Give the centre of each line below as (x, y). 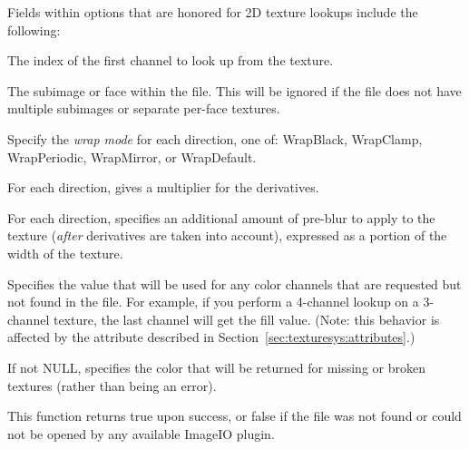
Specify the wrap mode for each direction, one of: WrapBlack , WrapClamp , (215, 138)
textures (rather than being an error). (112, 385)
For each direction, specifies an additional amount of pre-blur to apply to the (221, 217)
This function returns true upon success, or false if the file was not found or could (234, 416)
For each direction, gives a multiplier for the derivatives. (163, 187)
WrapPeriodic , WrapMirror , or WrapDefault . (132, 156)
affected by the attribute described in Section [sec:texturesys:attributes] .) (211, 337)
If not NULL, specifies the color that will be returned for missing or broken (216, 367)
